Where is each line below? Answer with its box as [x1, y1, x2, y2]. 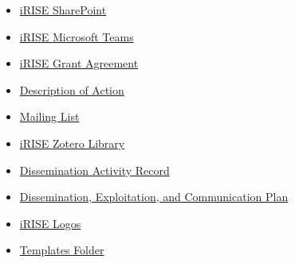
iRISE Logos [19, 215, 81, 231]
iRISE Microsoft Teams [19, 28, 134, 44]
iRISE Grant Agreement [19, 55, 139, 72]
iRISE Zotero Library [19, 134, 125, 151]
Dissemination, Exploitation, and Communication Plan [19, 188, 289, 205]
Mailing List [19, 108, 80, 125]
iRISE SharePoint [19, 2, 107, 17]
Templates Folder [19, 242, 104, 258]
